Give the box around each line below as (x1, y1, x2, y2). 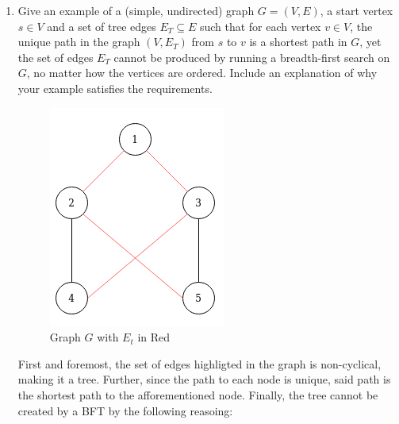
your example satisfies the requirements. (17, 79, 213, 96)
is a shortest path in (249, 33, 347, 50)
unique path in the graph (17, 33, 140, 50)
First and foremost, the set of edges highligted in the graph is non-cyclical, (17, 355, 382, 372)
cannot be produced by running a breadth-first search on (113, 48, 390, 65)
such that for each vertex (199, 17, 321, 34)
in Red (137, 329, 171, 345)
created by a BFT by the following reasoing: (17, 402, 233, 418)
